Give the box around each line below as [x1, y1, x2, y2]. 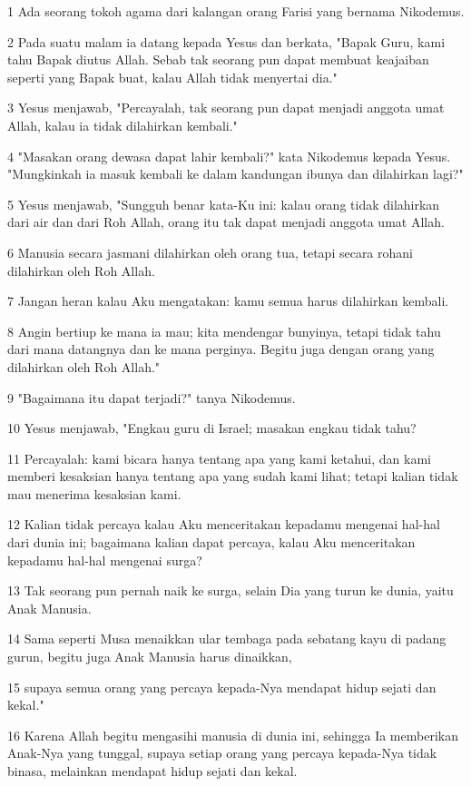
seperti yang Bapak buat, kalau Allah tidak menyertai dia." [7, 67, 338, 86]
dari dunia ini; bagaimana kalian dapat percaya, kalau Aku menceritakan [7, 533, 416, 552]
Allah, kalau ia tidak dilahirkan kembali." [7, 115, 238, 134]
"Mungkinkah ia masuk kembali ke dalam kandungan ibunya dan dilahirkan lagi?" [7, 164, 464, 183]
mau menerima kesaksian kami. [7, 484, 182, 503]
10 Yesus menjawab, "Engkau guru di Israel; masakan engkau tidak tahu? [7, 418, 417, 437]
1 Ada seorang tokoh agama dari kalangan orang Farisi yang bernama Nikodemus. [7, 2, 465, 20]
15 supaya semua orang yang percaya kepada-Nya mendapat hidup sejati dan [7, 677, 437, 696]
